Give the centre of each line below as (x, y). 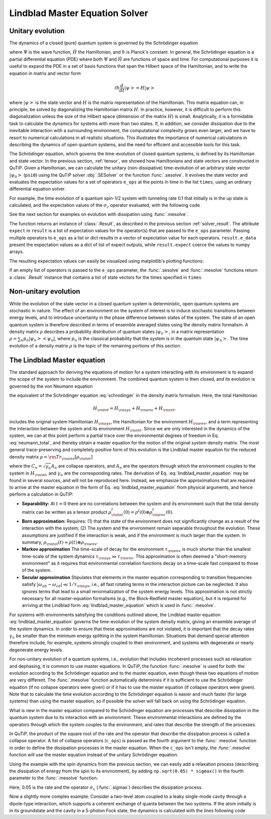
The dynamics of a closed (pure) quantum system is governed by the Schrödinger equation (104, 43)
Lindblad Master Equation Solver (79, 13)
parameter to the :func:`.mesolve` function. (54, 778)
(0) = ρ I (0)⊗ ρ (138, 512)
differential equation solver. (38, 189)
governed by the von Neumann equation (51, 386)
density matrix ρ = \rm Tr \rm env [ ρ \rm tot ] (51, 457)
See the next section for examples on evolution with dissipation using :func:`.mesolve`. (99, 214)
